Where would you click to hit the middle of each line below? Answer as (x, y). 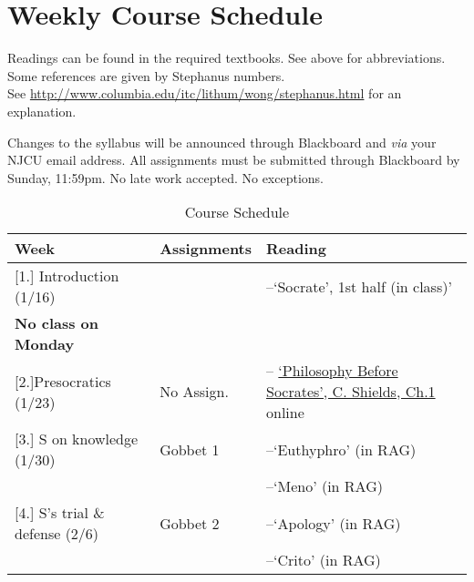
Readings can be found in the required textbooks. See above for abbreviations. (227, 58)
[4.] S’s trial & (60, 513)
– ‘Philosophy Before (332, 371)
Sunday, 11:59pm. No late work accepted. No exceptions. (166, 177)
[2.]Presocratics (63, 381)
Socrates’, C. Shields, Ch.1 (351, 392)
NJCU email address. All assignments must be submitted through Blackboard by (234, 160)
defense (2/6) (57, 534)
